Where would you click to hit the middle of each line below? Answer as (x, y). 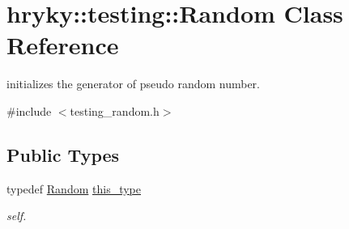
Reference (63, 45)
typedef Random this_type (74, 188)
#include (29, 110)
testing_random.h (115, 110)
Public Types (63, 154)
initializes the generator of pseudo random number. (133, 84)
